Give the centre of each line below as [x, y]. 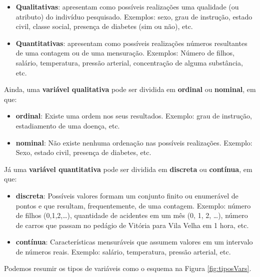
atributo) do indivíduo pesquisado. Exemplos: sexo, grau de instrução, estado [134, 16]
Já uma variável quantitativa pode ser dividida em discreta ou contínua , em [128, 169]
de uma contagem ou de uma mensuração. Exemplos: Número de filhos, [125, 53]
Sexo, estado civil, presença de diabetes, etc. [83, 152]
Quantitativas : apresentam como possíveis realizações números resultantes [131, 43]
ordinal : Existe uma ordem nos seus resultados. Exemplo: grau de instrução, [134, 116]
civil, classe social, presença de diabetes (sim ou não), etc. [104, 26]
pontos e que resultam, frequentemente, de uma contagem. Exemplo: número [133, 205]
